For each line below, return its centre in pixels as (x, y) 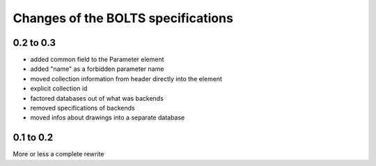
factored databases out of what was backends (97, 98)
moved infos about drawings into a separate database (108, 117)
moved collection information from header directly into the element (126, 78)
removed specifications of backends (83, 108)
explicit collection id (59, 89)
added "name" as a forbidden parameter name (97, 69)
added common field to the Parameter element (97, 60)
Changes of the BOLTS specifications (123, 18)
